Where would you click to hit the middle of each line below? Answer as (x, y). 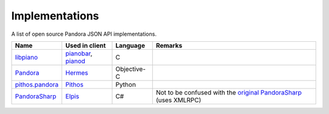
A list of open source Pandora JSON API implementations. (84, 34)
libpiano (26, 57)
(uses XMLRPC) (179, 100)
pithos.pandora (37, 84)
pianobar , (79, 53)
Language (130, 45)
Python (126, 84)
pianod (75, 61)
